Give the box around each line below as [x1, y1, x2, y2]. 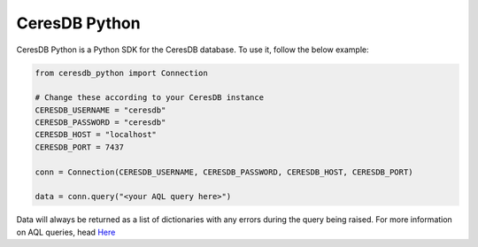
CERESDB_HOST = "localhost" [35, 129, 157, 140]
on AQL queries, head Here [16, 227, 116, 237]
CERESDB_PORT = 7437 [35, 142, 124, 152]
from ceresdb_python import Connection [35, 67, 208, 78]
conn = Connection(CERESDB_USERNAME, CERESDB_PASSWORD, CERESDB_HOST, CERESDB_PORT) [35, 166, 413, 177]
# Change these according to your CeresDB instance [35, 93, 265, 103]
